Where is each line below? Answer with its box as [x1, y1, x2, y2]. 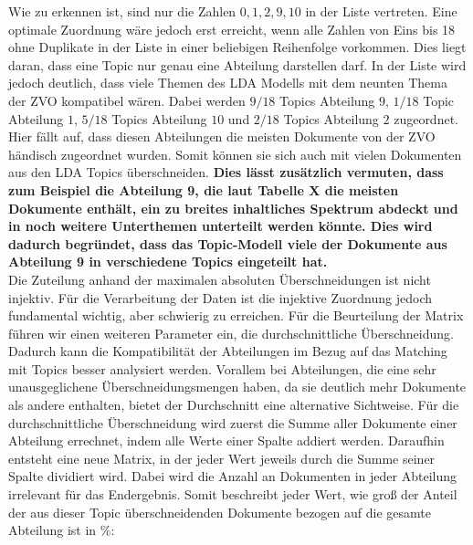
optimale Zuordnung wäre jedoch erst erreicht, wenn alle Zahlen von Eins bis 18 [8, 19, 456, 38]
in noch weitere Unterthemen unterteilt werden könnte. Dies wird [8, 216, 433, 236]
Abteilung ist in [8, 520, 97, 540]
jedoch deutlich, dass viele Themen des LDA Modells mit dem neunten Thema [8, 73, 447, 92]
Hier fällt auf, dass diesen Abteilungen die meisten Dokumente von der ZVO [8, 127, 436, 146]
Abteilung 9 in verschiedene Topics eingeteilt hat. [8, 252, 328, 271]
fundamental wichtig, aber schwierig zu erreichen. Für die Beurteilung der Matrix [8, 306, 464, 325]
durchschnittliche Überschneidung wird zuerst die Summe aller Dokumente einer [8, 413, 457, 432]
